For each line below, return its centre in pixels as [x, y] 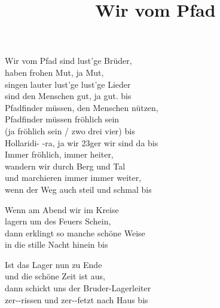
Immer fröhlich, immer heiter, [59, 154]
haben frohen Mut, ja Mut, [54, 72]
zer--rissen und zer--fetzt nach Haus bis [77, 299]
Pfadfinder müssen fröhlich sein [62, 119]
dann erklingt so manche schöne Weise [75, 232]
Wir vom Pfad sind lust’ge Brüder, [68, 61]
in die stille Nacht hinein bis [56, 244]
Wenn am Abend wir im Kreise [62, 209]
